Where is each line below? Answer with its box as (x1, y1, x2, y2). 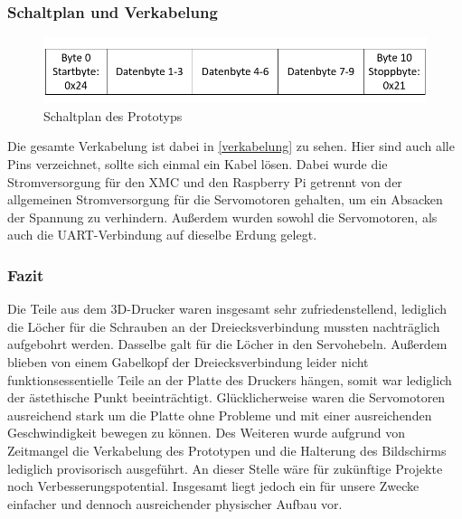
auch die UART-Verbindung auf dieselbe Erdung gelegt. (7, 225, 317, 244)
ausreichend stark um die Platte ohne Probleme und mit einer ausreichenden (7, 405, 432, 424)
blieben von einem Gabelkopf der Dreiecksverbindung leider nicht (7, 353, 369, 372)
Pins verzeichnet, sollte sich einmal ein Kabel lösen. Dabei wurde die (7, 155, 388, 174)
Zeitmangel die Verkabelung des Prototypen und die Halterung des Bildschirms (7, 441, 447, 459)
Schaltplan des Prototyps (43, 106, 183, 125)
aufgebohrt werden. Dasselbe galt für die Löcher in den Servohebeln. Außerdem (7, 335, 448, 354)
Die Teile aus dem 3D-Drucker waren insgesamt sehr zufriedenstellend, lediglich (7, 299, 448, 318)
